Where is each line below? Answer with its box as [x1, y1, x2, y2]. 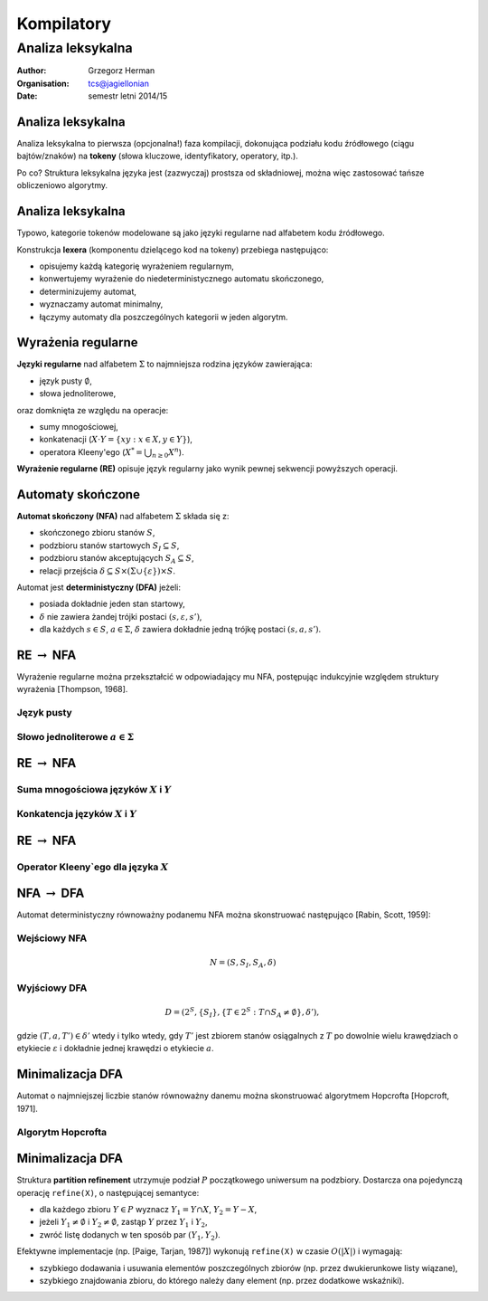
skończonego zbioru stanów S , [39, 527, 155, 538]
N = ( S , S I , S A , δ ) [209, 957, 277, 970]
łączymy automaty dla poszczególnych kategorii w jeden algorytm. [39, 311, 288, 322]
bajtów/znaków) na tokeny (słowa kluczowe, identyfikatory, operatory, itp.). [16, 150, 298, 162]
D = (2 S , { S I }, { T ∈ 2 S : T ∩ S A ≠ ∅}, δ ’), [164, 1005, 320, 1020]
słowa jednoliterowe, [39, 388, 117, 399]
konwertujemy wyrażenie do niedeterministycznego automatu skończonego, [39, 273, 324, 284]
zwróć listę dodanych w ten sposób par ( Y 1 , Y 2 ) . [39, 1229, 221, 1242]
